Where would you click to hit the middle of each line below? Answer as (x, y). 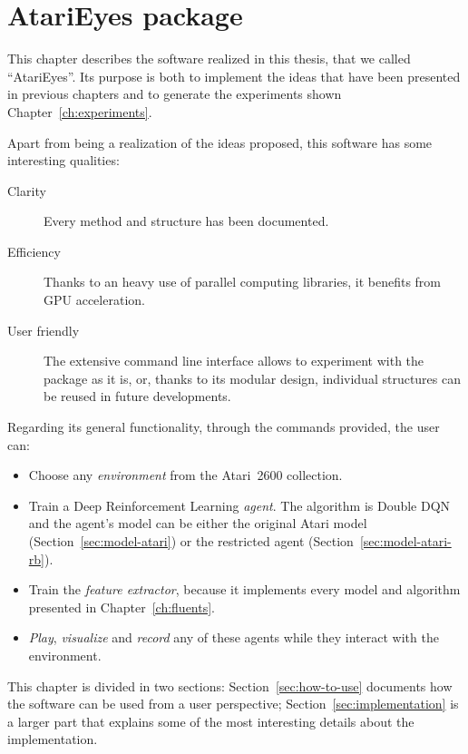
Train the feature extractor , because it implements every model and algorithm (244, 589)
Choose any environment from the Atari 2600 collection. (185, 475)
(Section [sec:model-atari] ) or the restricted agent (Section (191, 541)
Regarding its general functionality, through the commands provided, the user (224, 427)
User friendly (44, 330)
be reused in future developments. (137, 396)
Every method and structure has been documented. (186, 221)
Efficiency (34, 251)
